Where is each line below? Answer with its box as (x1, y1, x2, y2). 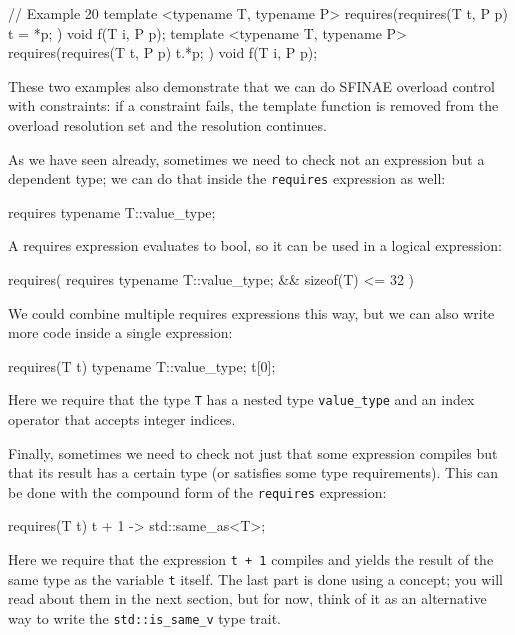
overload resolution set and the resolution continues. (8, 114, 327, 135)
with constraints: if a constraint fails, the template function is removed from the (8, 95, 499, 116)
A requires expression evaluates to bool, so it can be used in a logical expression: (8, 235, 502, 256)
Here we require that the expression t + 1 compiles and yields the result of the (8, 549, 494, 570)
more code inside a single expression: (8, 322, 233, 343)
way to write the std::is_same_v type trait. (8, 607, 281, 628)
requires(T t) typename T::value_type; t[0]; (8, 355, 276, 376)
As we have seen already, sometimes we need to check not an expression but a (8, 148, 485, 169)
